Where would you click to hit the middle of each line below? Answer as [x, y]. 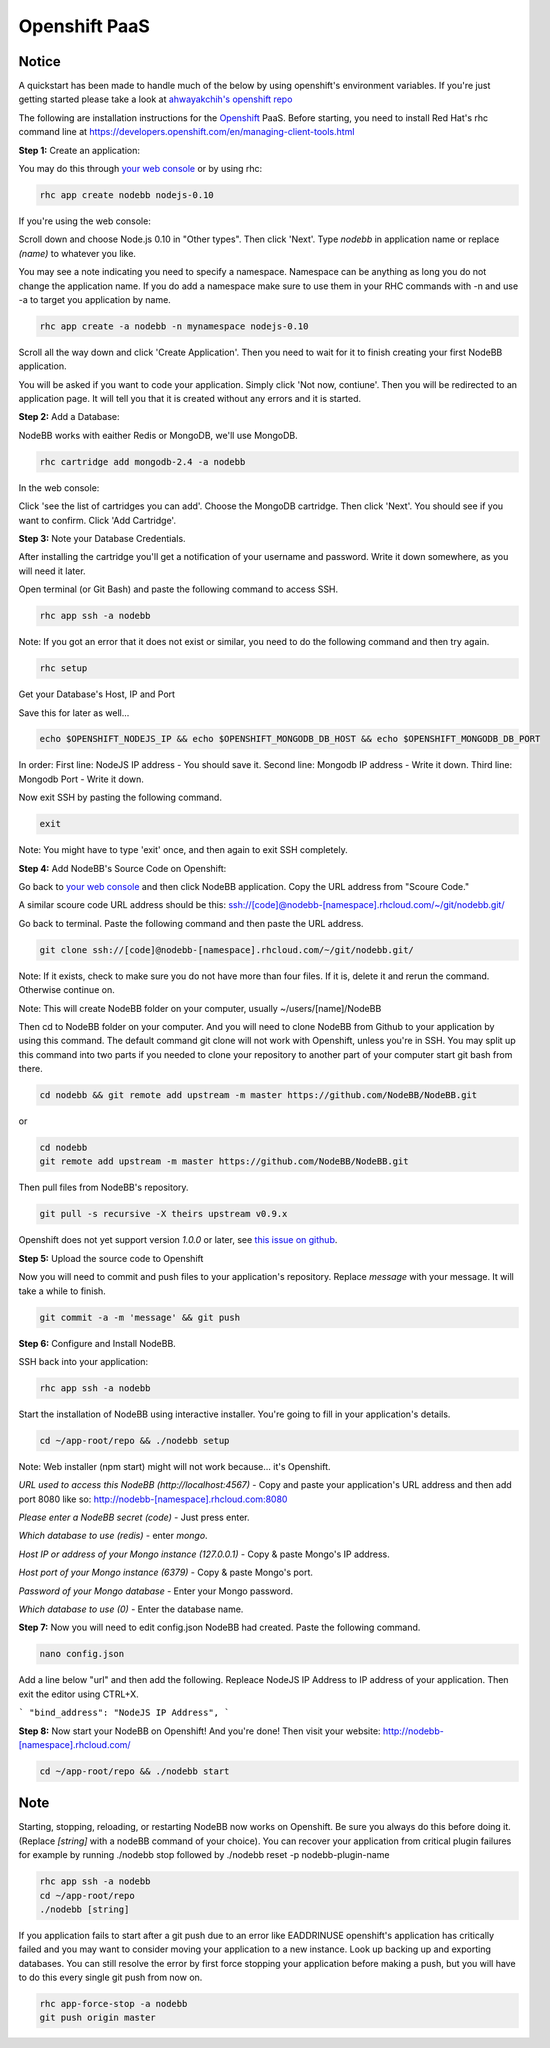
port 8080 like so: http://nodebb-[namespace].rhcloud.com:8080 [153, 1499]
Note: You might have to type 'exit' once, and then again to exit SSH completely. [183, 850]
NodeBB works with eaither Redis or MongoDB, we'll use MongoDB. [158, 435]
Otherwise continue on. [66, 990]
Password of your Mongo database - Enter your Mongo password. [156, 1591]
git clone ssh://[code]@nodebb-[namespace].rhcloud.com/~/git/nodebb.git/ [227, 949]
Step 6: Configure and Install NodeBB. [97, 1343]
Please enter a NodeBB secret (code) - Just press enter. [134, 1517]
